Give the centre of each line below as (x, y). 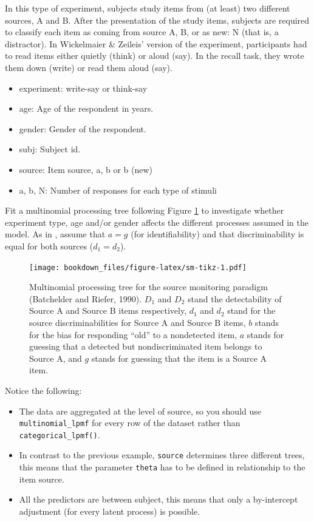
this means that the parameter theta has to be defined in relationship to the (162, 467)
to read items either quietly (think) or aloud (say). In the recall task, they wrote (155, 56)
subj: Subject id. (50, 149)
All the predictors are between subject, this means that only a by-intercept (159, 499)
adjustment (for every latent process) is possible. (110, 511)
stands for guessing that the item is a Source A (179, 358)
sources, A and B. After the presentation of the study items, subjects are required (157, 20)
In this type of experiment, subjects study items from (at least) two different (148, 8)
